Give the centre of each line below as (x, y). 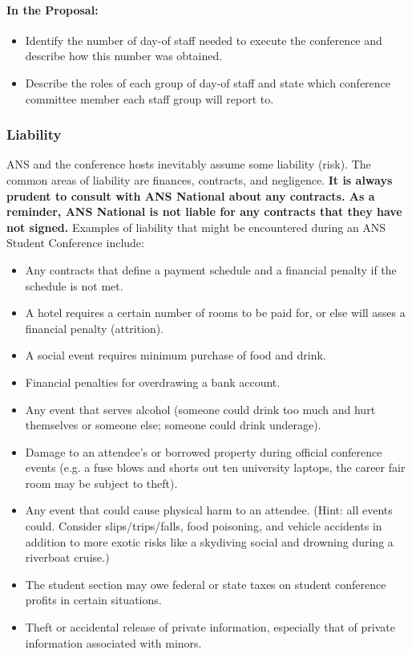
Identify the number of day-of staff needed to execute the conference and (204, 40)
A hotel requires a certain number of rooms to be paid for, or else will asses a (215, 313)
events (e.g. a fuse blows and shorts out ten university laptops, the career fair (215, 467)
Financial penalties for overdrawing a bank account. (153, 382)
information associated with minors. (113, 642)
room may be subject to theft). (101, 483)
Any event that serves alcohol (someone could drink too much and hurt (200, 409)
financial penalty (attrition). (95, 328)
